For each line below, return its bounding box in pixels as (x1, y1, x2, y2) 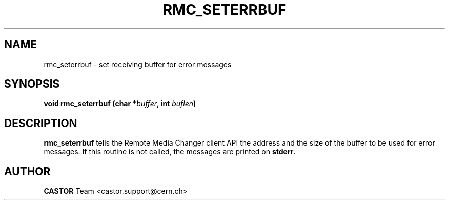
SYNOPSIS (4, 77, 60, 91)
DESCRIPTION (4, 116, 77, 130)
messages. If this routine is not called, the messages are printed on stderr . (44, 147, 296, 156)
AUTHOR (4, 165, 51, 178)
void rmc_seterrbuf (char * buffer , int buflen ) (44, 99, 196, 108)
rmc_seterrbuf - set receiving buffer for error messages (44, 59, 232, 69)
